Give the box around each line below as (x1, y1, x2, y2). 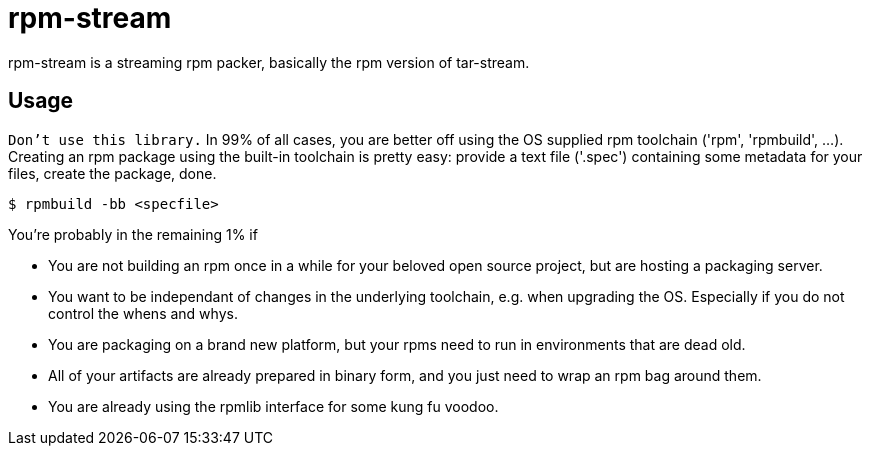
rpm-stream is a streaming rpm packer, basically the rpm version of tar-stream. (8, 53, 530, 71)
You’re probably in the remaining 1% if (8, 225, 258, 243)
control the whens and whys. (48, 304, 238, 322)
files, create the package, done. (8, 164, 217, 182)
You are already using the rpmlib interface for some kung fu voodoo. (48, 397, 499, 415)
